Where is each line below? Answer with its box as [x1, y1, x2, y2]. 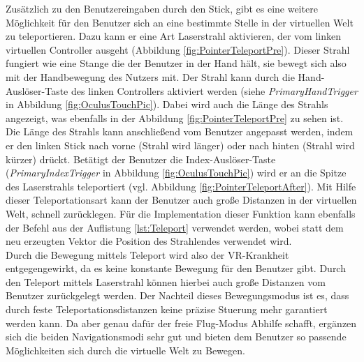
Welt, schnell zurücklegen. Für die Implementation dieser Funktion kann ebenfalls [6, 206, 356, 220]
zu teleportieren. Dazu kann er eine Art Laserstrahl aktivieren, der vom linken [6, 29, 341, 43]
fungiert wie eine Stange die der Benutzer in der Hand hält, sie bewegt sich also [6, 56, 347, 70]
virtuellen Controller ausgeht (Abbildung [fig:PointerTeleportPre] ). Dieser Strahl [6, 42, 350, 56]
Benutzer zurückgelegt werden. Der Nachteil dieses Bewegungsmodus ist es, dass [6, 288, 349, 303]
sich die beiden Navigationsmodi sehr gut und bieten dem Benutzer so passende [6, 329, 347, 344]
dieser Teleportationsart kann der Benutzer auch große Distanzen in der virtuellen [6, 193, 357, 207]
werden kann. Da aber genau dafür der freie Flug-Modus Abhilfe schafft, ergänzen [6, 315, 357, 330]
